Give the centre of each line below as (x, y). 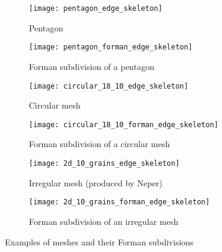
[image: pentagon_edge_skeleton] (96, 8)
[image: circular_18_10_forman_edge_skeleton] (124, 124)
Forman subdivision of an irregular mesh (104, 221)
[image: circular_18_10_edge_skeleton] (109, 86)
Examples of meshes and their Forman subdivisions (99, 241)
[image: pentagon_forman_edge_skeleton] (111, 47)
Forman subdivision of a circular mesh (100, 144)
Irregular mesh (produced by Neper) (96, 182)
